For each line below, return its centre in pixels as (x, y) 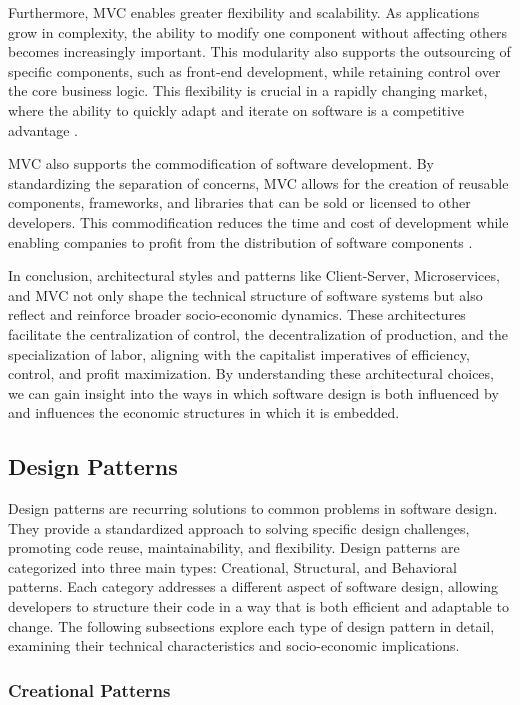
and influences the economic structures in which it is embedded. (204, 412)
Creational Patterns (89, 689)
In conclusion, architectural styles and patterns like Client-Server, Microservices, (254, 275)
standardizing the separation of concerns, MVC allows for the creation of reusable (258, 182)
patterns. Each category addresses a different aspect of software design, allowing (253, 586)
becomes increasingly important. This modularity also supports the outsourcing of (259, 51)
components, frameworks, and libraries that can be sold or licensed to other (239, 202)
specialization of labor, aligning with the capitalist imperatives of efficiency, (239, 353)
